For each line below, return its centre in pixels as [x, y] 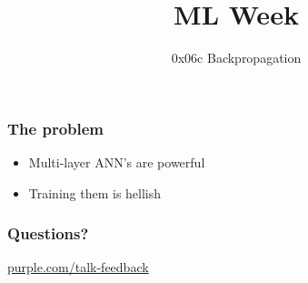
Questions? [48, 233]
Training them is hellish [95, 192]
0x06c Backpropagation [236, 58]
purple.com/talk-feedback [78, 267]
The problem [56, 128]
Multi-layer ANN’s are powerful [117, 162]
